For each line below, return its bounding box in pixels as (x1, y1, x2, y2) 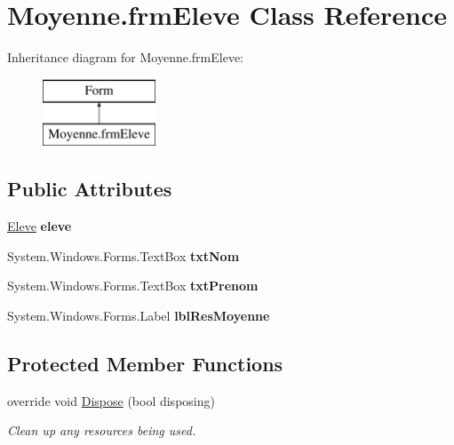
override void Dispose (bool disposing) (7, 391, 215, 409)
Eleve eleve (7, 217, 72, 235)
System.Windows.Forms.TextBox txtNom (7, 246, 240, 265)
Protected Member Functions (7, 349, 283, 377)
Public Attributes (7, 175, 172, 203)
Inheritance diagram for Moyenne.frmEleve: (7, 48, 243, 67)
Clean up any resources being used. (7, 421, 196, 440)
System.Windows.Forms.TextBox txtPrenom (7, 276, 259, 295)
